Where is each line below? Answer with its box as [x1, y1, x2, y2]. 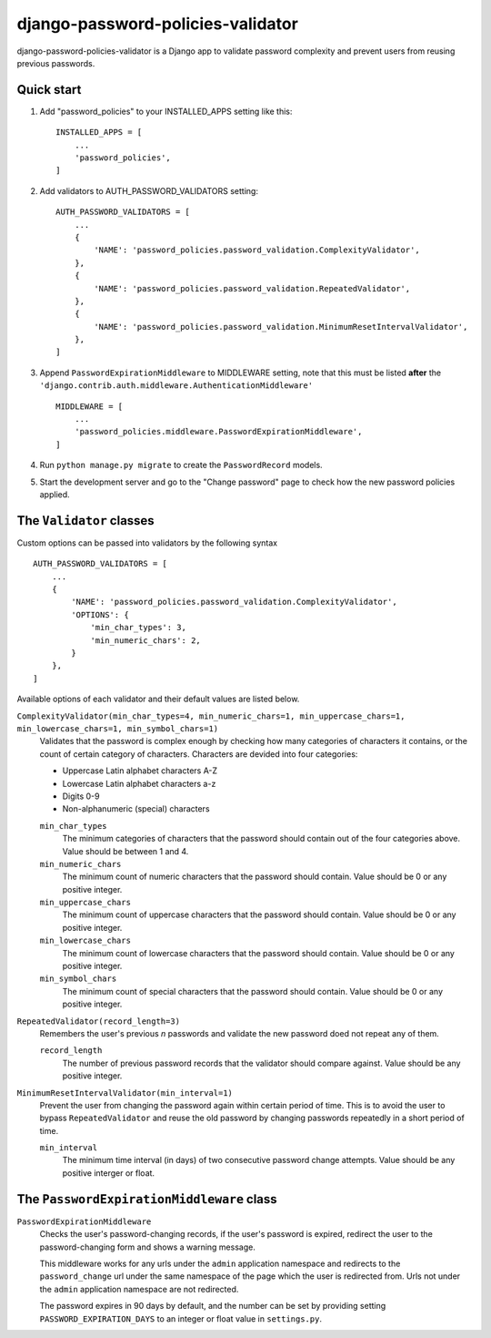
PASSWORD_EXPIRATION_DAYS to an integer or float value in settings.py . [39, 1312, 323, 1324]
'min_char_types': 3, [90, 622, 186, 633]
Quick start [16, 82, 82, 97]
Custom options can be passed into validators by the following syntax [16, 537, 277, 548]
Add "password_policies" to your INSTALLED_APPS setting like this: [39, 106, 293, 117]
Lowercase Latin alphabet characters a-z [62, 778, 216, 789]
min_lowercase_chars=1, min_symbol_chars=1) [16, 723, 219, 733]
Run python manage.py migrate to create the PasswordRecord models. [39, 460, 323, 471]
